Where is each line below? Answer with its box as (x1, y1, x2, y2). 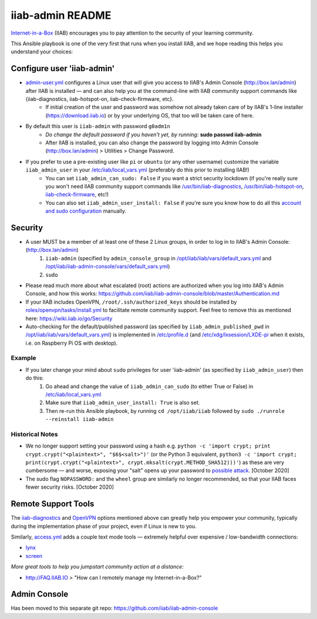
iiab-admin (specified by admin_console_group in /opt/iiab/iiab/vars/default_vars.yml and (45, 254, 272, 261)
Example (11, 354, 36, 362)
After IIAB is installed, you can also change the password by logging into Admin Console (45, 139, 259, 146)
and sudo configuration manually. (45, 207, 126, 214)
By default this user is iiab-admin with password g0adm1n (25, 123, 170, 130)
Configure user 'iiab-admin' (11, 63, 115, 73)
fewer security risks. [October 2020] (25, 483, 114, 490)
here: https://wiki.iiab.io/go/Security (25, 315, 113, 322)
